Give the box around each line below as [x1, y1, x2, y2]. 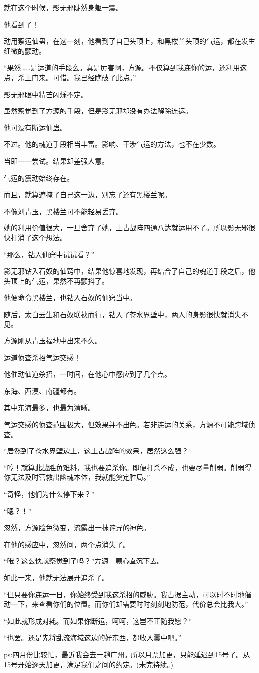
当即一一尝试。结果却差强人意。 [4, 155, 109, 166]
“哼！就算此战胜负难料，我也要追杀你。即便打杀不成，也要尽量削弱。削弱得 [4, 462, 252, 472]
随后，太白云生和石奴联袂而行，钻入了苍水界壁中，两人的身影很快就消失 [4, 309, 241, 319]
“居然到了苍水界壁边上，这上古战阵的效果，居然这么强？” [4, 446, 192, 456]
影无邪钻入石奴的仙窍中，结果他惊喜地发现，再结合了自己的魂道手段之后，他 [4, 266, 255, 276]
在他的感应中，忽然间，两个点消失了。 [4, 539, 129, 549]
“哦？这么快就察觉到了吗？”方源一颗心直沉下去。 [4, 556, 164, 566]
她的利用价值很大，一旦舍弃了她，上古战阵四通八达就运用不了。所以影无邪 [4, 223, 248, 233]
